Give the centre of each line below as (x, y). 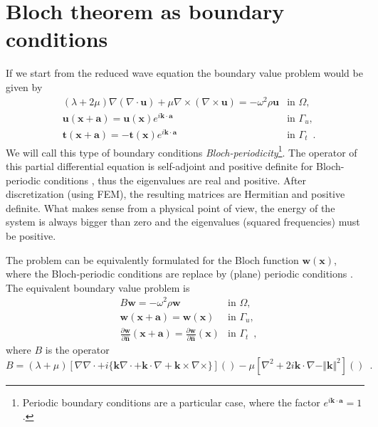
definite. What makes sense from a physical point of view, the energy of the (170, 207)
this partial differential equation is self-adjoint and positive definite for (159, 166)
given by (24, 86)
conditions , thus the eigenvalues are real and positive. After (175, 180)
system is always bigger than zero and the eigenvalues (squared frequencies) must (183, 222)
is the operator (77, 349)
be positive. (31, 236)
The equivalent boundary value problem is (98, 287)
